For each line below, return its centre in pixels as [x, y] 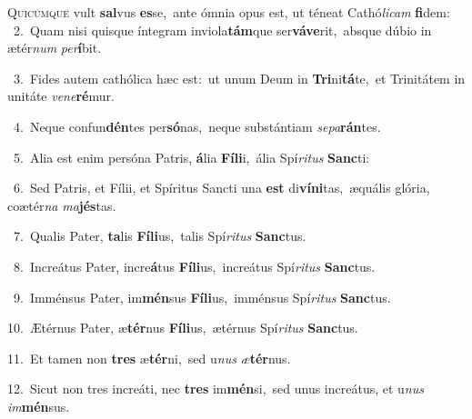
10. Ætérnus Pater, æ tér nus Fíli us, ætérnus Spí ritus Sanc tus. [183, 328]
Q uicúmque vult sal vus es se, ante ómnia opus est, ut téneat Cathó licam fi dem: [229, 12]
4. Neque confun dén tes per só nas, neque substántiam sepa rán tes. [197, 126]
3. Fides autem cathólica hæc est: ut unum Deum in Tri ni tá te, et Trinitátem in [239, 78]
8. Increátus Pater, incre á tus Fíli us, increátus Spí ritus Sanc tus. [194, 266]
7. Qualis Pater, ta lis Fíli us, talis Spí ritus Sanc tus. [160, 236]
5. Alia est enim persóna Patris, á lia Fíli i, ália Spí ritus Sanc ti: [191, 157]
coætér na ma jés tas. [62, 205]
